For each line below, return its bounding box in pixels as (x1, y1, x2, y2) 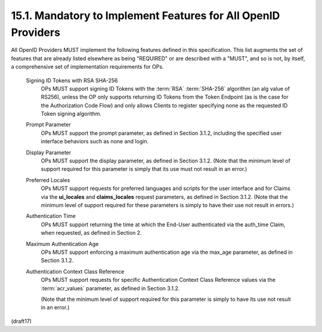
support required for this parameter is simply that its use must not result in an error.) (41, 165, 247, 173)
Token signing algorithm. (41, 110, 102, 118)
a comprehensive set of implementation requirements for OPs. (11, 63, 164, 70)
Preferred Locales (26, 176, 70, 183)
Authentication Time (26, 213, 76, 220)
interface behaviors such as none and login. (41, 138, 149, 145)
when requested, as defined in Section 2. (41, 229, 143, 236)
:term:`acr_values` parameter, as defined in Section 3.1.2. (41, 284, 180, 292)
